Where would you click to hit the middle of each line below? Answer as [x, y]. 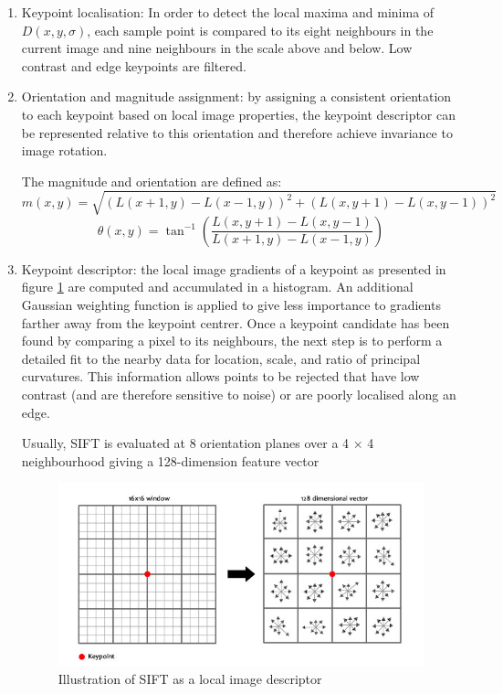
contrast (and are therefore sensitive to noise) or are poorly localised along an [239, 395]
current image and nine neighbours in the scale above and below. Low [217, 48]
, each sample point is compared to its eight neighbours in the [260, 30]
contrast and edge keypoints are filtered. [134, 65]
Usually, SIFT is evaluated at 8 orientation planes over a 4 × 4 [198, 443]
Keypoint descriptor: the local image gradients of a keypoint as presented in [234, 268]
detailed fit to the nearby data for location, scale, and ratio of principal [221, 358]
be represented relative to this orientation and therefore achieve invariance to [237, 132]
